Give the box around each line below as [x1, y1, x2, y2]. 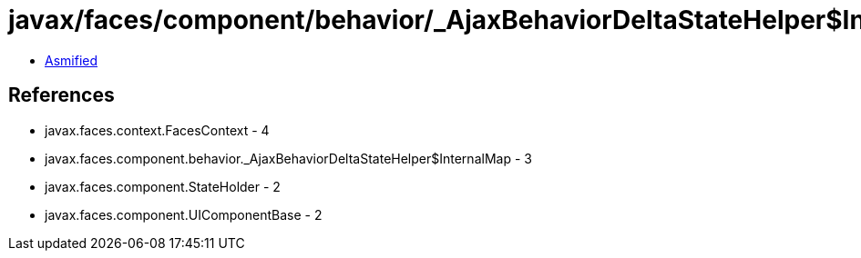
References [8, 84, 115, 107]
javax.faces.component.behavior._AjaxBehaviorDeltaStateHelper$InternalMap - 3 [45, 150, 532, 166]
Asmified [45, 52, 98, 68]
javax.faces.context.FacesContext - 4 [45, 122, 270, 138]
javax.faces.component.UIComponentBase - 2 [45, 206, 323, 223]
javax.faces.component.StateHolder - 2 [45, 178, 281, 194]
